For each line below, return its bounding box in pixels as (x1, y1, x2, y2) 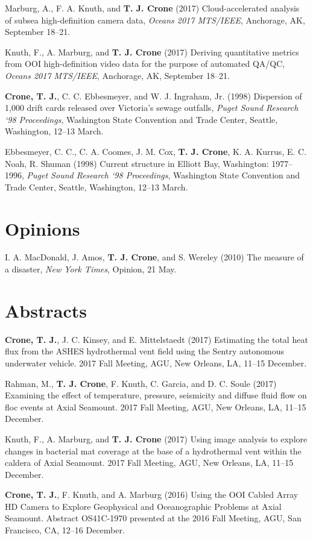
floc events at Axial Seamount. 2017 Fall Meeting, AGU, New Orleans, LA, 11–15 (5, 400, 306, 413)
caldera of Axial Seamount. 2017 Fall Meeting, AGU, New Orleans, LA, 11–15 (5, 456, 294, 469)
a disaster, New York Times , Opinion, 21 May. (5, 263, 177, 275)
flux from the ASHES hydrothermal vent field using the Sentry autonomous (5, 345, 284, 357)
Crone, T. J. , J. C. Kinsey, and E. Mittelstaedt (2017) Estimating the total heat (5, 333, 308, 345)
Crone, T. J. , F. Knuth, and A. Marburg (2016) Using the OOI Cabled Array (5, 488, 299, 501)
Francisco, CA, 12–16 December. (5, 524, 125, 536)
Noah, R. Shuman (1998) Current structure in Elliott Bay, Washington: (5, 157, 269, 169)
